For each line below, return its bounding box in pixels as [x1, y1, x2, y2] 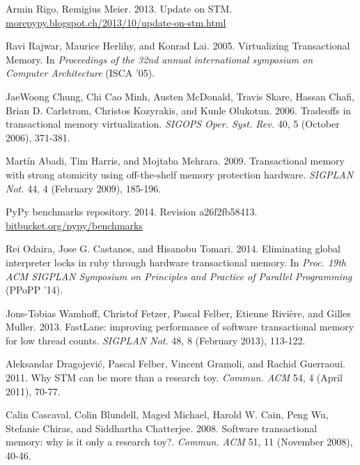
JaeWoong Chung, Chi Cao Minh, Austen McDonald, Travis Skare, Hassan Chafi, [6, 89, 354, 103]
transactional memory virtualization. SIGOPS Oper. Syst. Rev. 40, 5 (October [6, 116, 340, 131]
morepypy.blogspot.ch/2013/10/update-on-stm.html [6, 15, 226, 29]
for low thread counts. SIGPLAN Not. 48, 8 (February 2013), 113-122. [6, 333, 306, 347]
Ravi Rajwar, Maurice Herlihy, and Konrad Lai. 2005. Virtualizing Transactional [6, 38, 350, 53]
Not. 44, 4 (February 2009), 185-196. [6, 181, 162, 195]
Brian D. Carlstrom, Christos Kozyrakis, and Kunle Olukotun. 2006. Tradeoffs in [6, 102, 352, 117]
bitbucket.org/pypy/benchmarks [6, 218, 143, 232]
